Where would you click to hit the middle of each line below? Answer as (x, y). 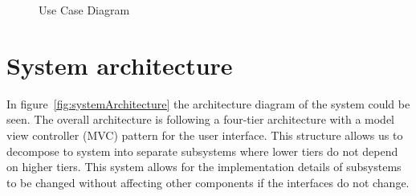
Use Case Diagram (84, 10)
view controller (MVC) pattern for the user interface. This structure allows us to (205, 135)
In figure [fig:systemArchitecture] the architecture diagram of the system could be (208, 103)
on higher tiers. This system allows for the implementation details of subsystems (204, 167)
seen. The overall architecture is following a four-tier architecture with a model (201, 119)
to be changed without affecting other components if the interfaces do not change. (208, 182)
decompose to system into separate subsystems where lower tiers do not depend (202, 151)
